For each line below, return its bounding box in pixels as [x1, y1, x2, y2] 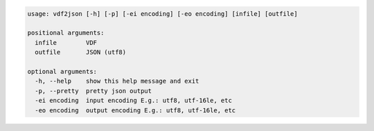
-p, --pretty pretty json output [35, 87, 152, 94]
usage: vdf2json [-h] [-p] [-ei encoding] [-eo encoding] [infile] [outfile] [27, 10, 298, 17]
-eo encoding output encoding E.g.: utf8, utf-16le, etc [35, 106, 236, 114]
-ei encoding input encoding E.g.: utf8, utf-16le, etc [35, 97, 232, 105]
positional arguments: [27, 29, 105, 37]
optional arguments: [27, 68, 97, 75]
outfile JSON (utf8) [35, 48, 127, 57]
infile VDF [35, 39, 97, 46]
